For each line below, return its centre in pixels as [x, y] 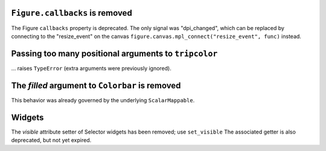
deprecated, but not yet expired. [51, 140]
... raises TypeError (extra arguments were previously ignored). [91, 68]
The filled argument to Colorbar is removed [96, 85]
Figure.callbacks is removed [72, 13]
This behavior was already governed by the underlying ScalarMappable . [103, 100]
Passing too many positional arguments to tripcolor [114, 53]
